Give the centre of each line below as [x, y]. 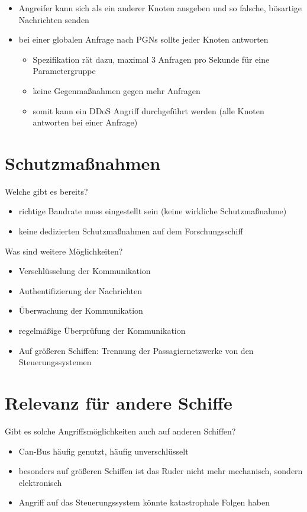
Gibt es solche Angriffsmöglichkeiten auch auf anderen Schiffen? [120, 431]
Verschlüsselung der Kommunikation [85, 271]
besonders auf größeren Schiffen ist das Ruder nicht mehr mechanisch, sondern [161, 471]
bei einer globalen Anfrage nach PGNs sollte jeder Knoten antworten [143, 39]
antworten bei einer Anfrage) [85, 122]
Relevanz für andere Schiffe [119, 402]
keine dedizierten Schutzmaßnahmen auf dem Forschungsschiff [131, 231]
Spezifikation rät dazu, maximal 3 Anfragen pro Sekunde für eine [151, 59]
